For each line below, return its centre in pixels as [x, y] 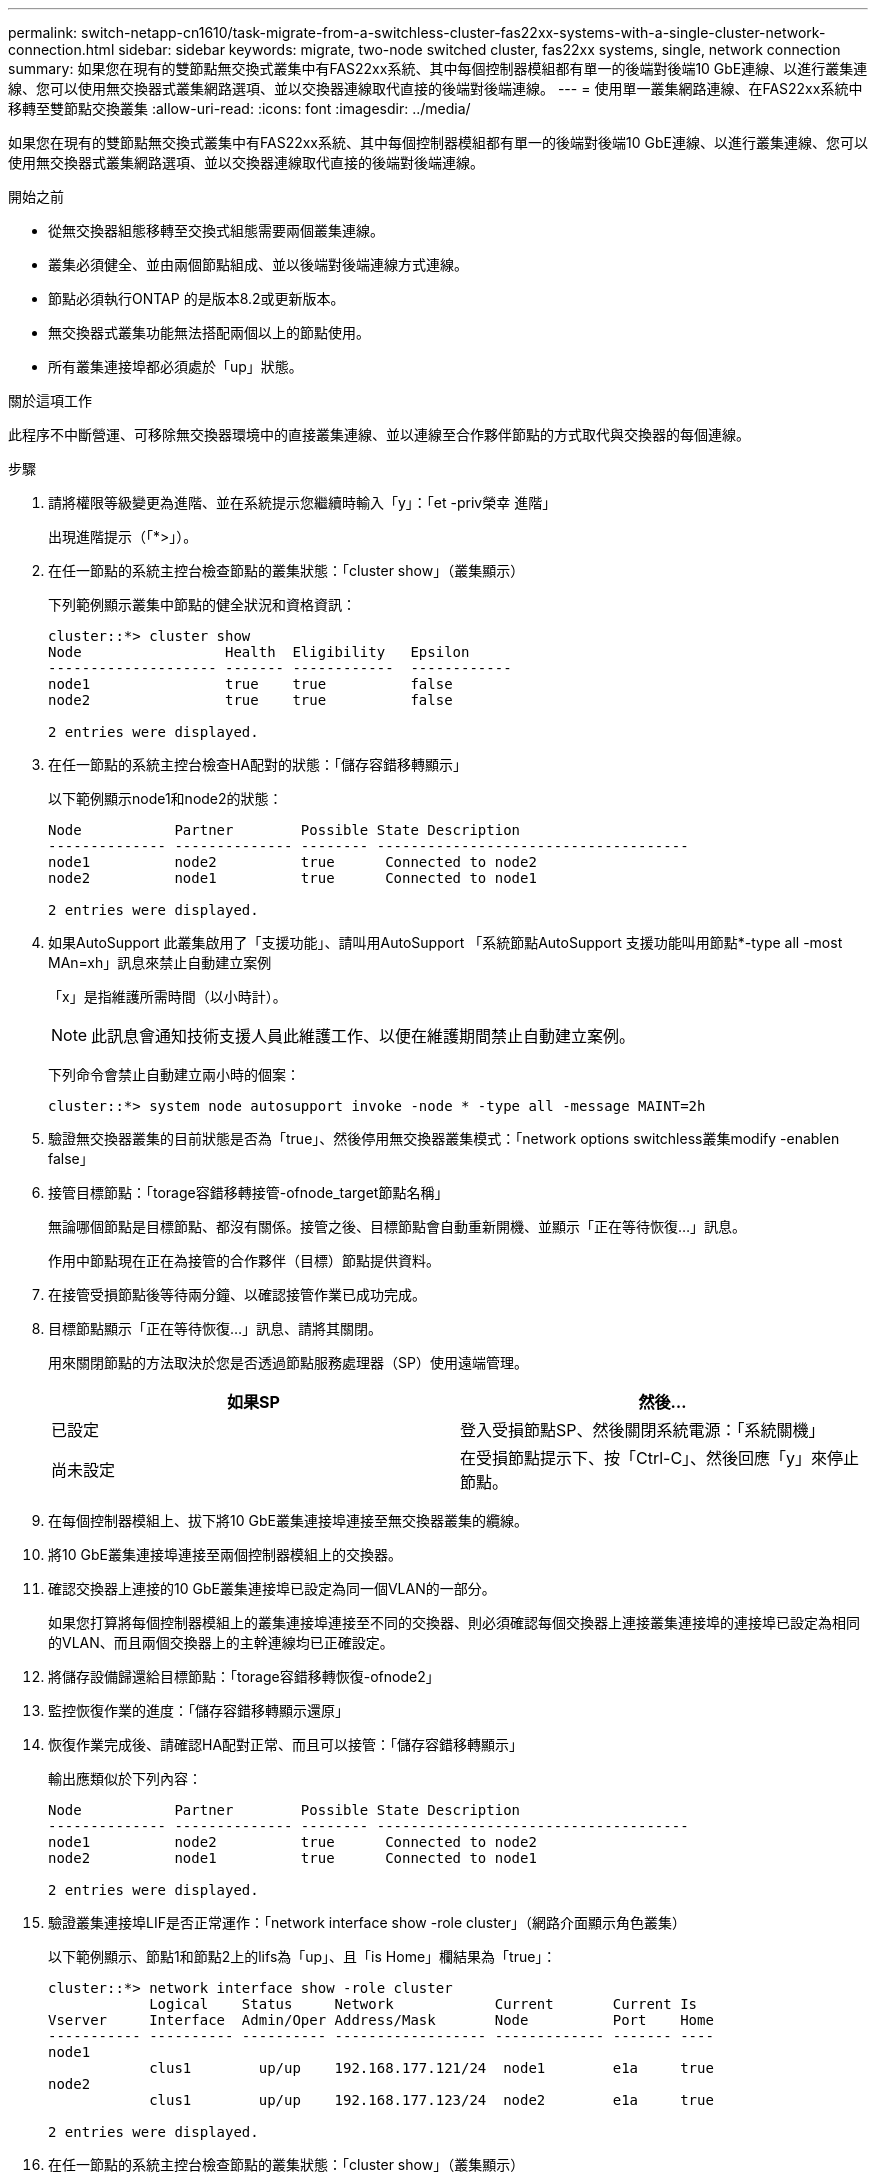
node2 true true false [250, 700]
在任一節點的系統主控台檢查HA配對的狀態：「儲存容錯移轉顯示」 [258, 764]
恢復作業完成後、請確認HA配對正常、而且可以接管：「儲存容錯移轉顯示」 [286, 1744]
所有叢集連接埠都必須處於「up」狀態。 [175, 366]
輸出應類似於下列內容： [125, 1778]
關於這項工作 [50, 400]
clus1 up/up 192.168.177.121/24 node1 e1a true [431, 2068]
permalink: [43, 32]
